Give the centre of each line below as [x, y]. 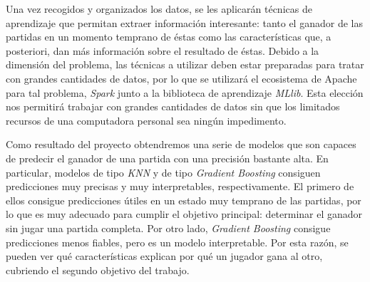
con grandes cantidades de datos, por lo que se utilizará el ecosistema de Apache [181, 78]
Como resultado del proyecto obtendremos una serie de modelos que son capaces [181, 144]
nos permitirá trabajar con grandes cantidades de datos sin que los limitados [173, 106]
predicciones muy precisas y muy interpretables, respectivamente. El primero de [180, 186]
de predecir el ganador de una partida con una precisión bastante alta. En [167, 158]
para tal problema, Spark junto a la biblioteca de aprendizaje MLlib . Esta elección [185, 92]
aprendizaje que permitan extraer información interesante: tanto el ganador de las [184, 22]
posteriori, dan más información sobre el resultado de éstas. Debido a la [163, 50]
